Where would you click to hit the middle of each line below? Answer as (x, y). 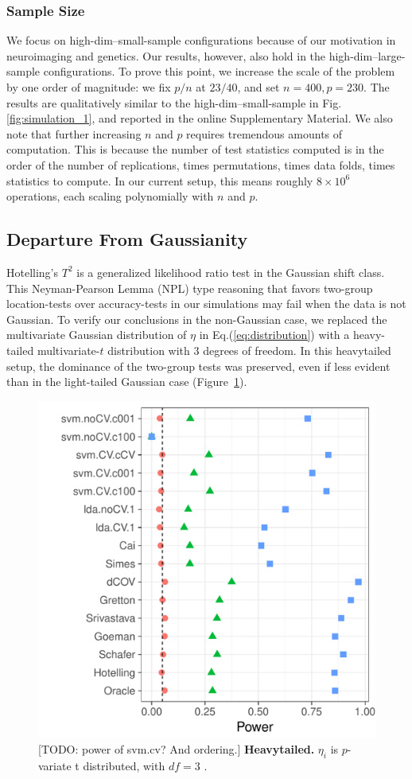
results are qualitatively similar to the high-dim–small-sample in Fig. (174, 102)
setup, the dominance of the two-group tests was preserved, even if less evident (198, 366)
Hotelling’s (33, 272)
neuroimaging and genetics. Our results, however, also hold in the (166, 55)
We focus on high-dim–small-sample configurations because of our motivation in (201, 40)
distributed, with (124, 766)
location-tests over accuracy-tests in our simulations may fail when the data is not (206, 304)
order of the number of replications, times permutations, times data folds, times (201, 164)
